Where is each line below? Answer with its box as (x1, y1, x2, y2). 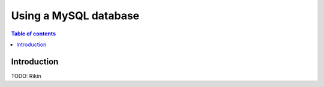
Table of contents (11, 30, 56, 37)
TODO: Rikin (11, 72, 41, 79)
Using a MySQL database (11, 9, 140, 22)
